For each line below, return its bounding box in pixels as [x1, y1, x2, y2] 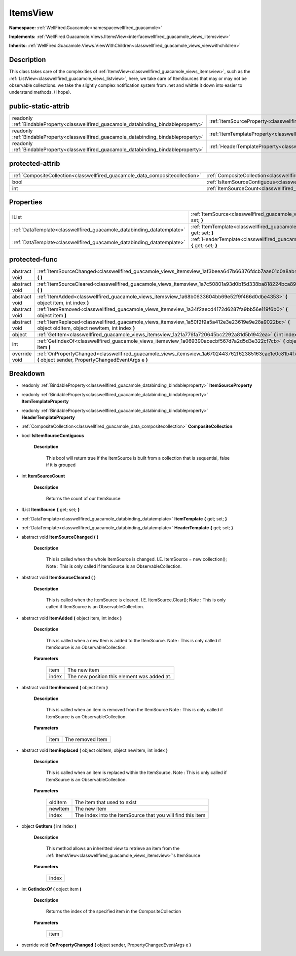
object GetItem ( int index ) [21, 823, 76, 829]
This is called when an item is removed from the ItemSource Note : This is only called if [46, 707, 223, 713]
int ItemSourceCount [21, 473, 65, 479]
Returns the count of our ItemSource [46, 496, 121, 502]
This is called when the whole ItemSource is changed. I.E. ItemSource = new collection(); [46, 556, 227, 562]
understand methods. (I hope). [9, 89, 72, 95]
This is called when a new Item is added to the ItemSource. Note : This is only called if [46, 637, 222, 643]
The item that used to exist [74, 799, 137, 806]
